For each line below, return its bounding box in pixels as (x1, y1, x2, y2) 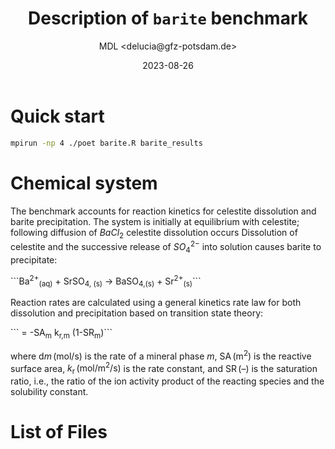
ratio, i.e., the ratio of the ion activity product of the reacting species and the (10, 375, 325, 387)
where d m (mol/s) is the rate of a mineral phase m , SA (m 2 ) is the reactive (10, 348, 312, 362)
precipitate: (10, 253, 58, 266)
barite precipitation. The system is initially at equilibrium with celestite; (10, 215, 300, 227)
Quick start (10, 105, 105, 127)
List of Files (10, 421, 108, 444)
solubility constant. (10, 386, 89, 398)
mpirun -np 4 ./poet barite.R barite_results (10, 138, 203, 148)
